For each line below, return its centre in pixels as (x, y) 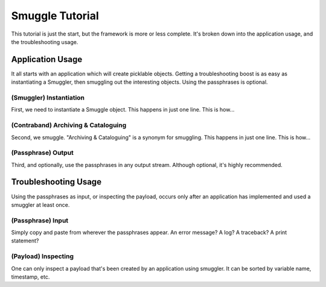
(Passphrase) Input (40, 220)
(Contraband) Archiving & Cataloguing (69, 125)
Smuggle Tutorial (55, 16)
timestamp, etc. (30, 277)
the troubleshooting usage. (45, 42)
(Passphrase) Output (42, 153)
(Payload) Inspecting (43, 256)
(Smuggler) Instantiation (48, 98)
